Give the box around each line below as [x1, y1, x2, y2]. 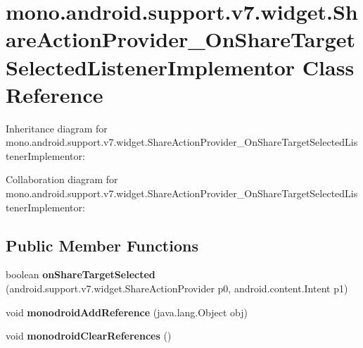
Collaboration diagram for [6, 172, 118, 187]
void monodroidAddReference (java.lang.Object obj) [6, 304, 248, 319]
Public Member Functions [6, 234, 198, 256]
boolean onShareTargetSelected [6, 267, 155, 282]
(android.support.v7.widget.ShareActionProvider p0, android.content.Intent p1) [6, 281, 348, 296]
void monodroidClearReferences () [6, 328, 172, 343]
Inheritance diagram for [6, 120, 108, 135]
